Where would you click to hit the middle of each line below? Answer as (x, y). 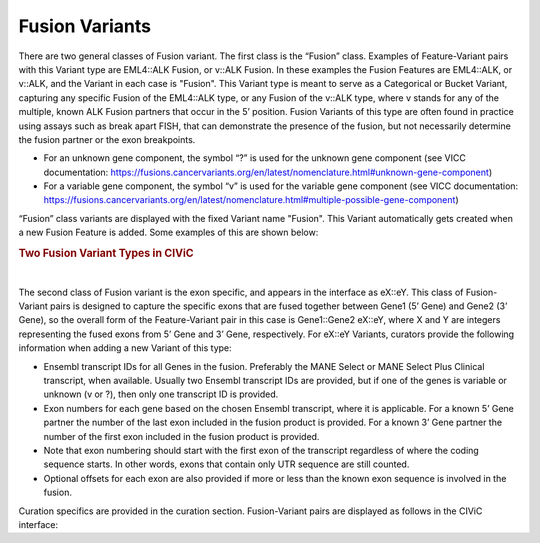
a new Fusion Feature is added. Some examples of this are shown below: (168, 232)
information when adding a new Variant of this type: (125, 348)
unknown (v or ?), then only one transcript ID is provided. (161, 394)
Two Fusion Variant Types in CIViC (106, 253)
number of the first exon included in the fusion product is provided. (181, 436)
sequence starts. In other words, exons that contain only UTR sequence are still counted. (226, 464)
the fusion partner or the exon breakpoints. (107, 139)
